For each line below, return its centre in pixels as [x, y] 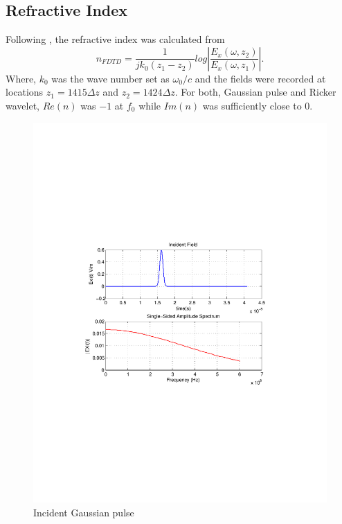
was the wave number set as [110, 78]
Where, [21, 78]
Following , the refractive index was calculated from [115, 39]
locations [25, 92]
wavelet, [22, 105]
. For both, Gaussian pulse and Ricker [255, 92]
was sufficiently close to [252, 105]
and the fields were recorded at [260, 78]
